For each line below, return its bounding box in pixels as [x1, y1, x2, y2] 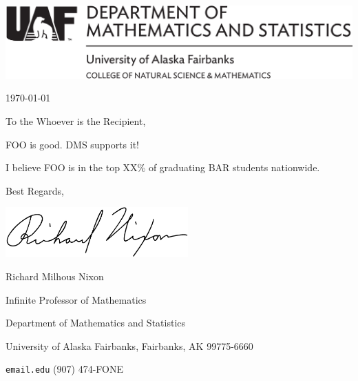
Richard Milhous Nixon [6, 268, 104, 283]
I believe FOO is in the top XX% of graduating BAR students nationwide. [6, 160, 320, 175]
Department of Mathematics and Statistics [6, 315, 186, 330]
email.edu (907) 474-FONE [6, 362, 123, 376]
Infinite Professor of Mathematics [6, 292, 147, 306]
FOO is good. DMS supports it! [6, 137, 139, 151]
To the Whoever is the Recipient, [6, 114, 146, 128]
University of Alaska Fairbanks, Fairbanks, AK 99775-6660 [6, 338, 253, 353]
